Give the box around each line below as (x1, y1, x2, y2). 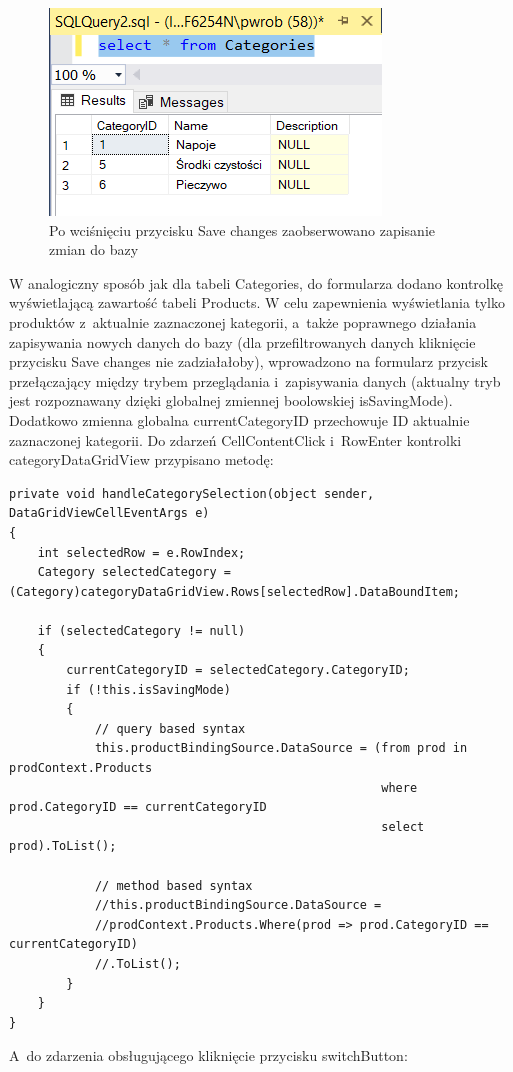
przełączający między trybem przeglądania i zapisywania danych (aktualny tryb (9, 370, 501, 391)
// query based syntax (94, 721, 246, 736)
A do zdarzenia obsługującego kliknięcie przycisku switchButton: (9, 1045, 408, 1066)
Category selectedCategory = (37, 565, 231, 580)
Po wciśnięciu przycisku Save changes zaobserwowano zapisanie (49, 219, 435, 240)
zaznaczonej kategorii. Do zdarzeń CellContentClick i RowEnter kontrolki (9, 429, 462, 450)
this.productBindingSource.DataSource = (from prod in (94, 741, 468, 756)
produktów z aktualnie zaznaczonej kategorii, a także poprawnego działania (9, 311, 477, 332)
